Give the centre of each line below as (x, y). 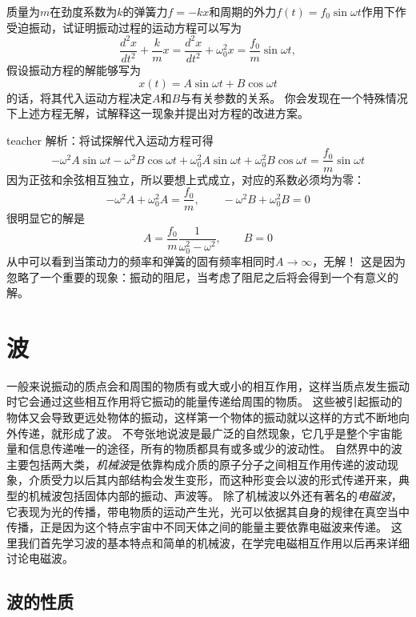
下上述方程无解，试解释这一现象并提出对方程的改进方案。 (158, 113)
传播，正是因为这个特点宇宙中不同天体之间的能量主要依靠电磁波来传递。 (197, 527)
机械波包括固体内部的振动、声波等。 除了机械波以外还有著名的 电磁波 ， (215, 495)
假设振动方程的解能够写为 (74, 70)
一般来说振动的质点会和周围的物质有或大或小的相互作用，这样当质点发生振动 (208, 385)
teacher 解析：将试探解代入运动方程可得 (110, 140)
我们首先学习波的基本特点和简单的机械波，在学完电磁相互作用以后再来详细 (213, 542)
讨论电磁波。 (40, 558)
